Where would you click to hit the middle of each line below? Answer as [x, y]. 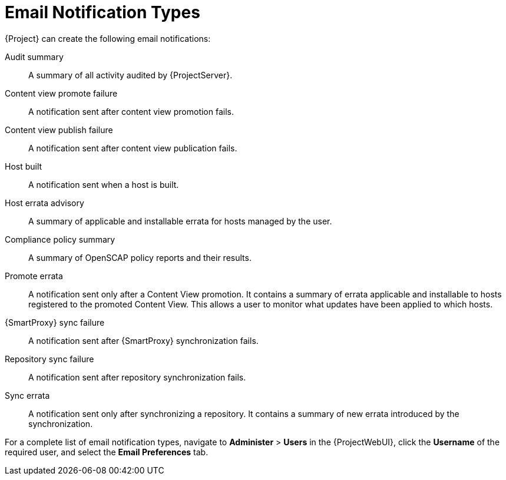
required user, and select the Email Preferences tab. [107, 452]
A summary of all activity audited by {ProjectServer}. [130, 75]
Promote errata [34, 276]
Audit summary [34, 57]
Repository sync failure [49, 359]
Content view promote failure [61, 93]
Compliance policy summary [60, 239]
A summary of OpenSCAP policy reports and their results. [140, 257]
